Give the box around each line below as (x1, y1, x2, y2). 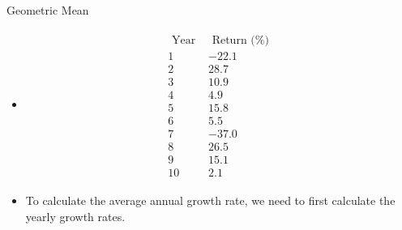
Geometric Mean (6, 2, 89, 18)
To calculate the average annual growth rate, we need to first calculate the (25, 191, 396, 208)
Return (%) (212, 34, 269, 46)
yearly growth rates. (25, 207, 126, 224)
